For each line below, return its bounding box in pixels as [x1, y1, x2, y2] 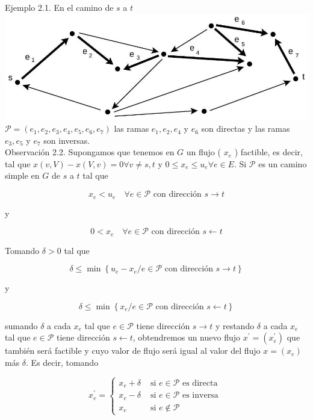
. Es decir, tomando [26, 356, 99, 368]
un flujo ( [186, 146, 221, 158]
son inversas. [43, 134, 90, 146]
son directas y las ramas [201, 122, 290, 135]
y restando [215, 319, 255, 332]
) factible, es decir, [234, 146, 303, 158]
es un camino [258, 157, 307, 170]
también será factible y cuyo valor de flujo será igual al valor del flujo [5, 344, 261, 357]
